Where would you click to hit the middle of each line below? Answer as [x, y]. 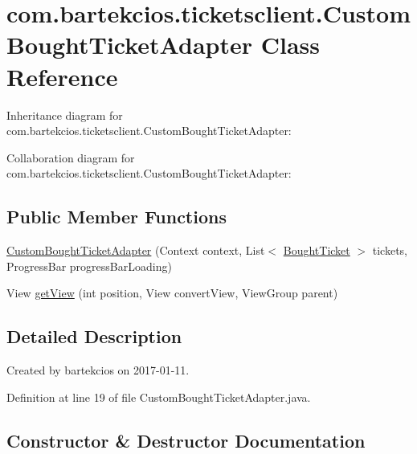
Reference [62, 76]
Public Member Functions [117, 217]
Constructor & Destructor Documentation [186, 440]
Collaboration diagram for [71, 157]
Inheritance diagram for [65, 115]
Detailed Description [94, 336]
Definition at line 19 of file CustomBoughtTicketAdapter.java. [159, 397]
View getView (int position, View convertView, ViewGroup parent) [172, 293]
